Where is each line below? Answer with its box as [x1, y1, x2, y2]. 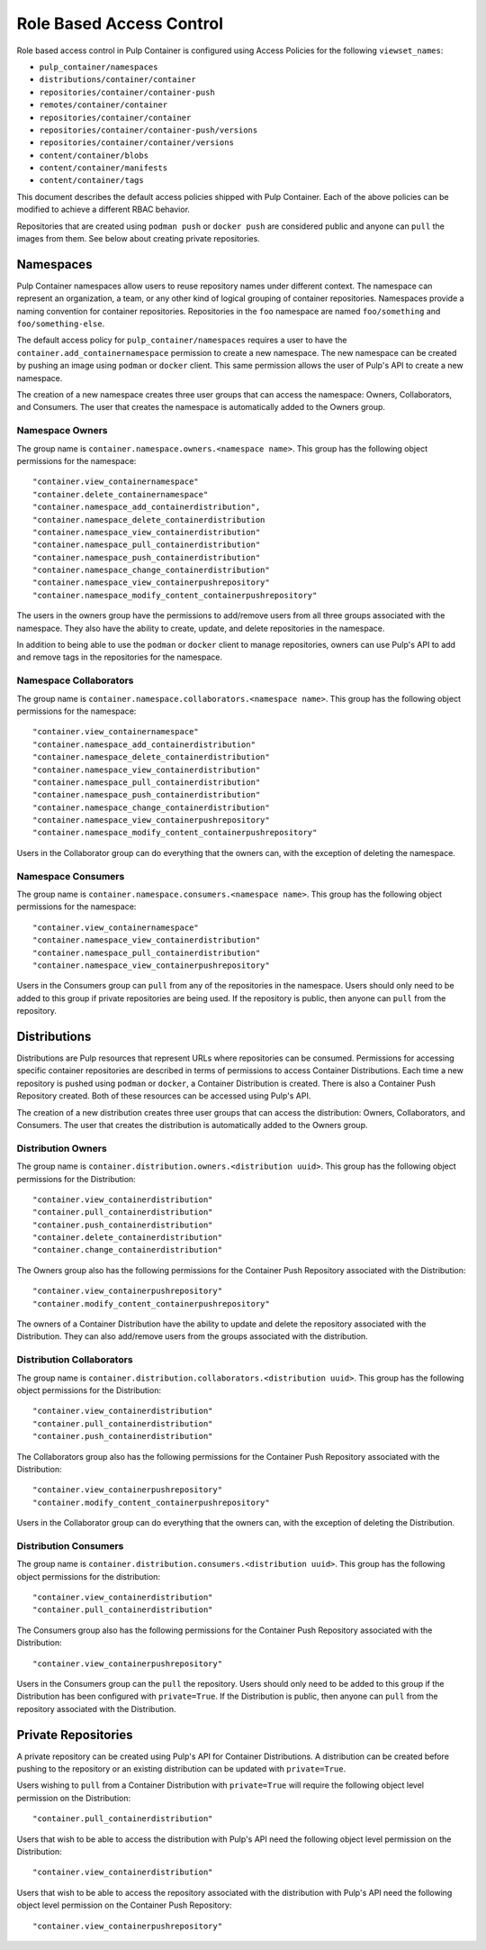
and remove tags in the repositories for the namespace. [16, 652, 223, 662]
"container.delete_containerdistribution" [32, 1233, 223, 1243]
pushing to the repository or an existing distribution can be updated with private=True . [16, 1763, 346, 1774]
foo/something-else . [16, 318, 105, 329]
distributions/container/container [39, 75, 197, 85]
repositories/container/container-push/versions [39, 124, 258, 135]
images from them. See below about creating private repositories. [16, 233, 260, 244]
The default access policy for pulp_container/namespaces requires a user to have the [16, 334, 347, 346]
